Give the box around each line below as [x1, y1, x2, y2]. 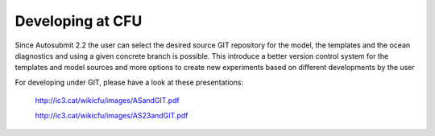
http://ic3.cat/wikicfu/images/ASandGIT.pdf [35, 96, 180, 105]
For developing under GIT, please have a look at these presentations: [14, 77, 244, 87]
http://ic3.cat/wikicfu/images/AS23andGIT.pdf [35, 110, 188, 120]
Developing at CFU [14, 12, 143, 30]
